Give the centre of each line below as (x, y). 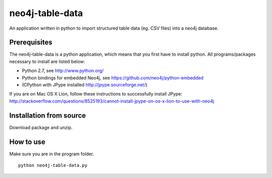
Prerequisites (31, 42)
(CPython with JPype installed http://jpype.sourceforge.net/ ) (85, 85)
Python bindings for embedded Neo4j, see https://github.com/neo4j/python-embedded (113, 77)
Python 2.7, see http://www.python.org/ (63, 71)
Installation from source (48, 115)
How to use (27, 142)
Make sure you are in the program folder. (52, 154)
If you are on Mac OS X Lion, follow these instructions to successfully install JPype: (96, 94)
